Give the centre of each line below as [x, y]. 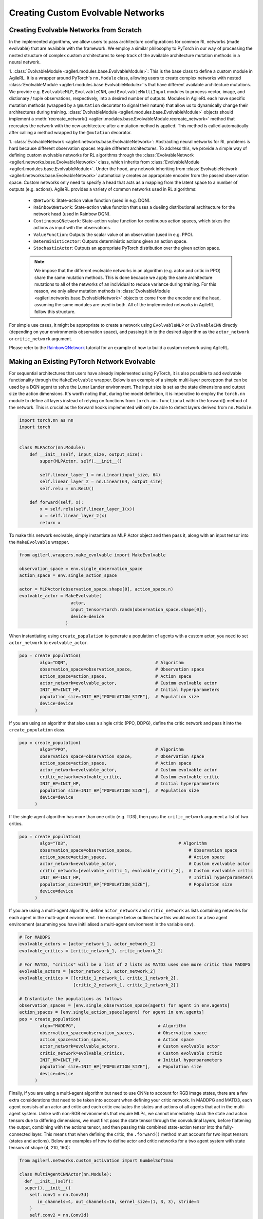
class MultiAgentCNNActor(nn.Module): [66, 1174]
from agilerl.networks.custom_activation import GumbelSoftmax [96, 1161]
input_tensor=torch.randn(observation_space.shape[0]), [139, 610]
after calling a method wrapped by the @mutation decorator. [70, 133]
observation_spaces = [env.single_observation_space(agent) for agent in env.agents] [124, 1005]
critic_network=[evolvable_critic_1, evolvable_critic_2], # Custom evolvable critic [146, 871]
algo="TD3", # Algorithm [123, 843]
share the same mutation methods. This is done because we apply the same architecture [123, 277]
